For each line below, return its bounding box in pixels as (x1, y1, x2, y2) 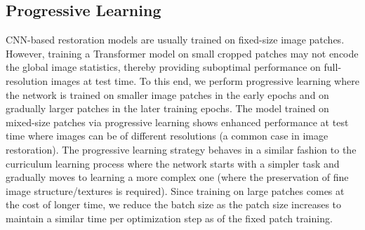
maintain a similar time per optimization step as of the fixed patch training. (6, 210, 333, 225)
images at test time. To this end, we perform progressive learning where (51, 73, 359, 88)
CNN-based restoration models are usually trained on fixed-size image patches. (6, 32, 345, 47)
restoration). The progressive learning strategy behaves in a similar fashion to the (6, 142, 357, 156)
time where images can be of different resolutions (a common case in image (6, 128, 328, 143)
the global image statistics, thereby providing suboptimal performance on (6, 60, 321, 74)
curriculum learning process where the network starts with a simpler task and (6, 156, 340, 170)
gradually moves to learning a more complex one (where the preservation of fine (6, 170, 349, 184)
